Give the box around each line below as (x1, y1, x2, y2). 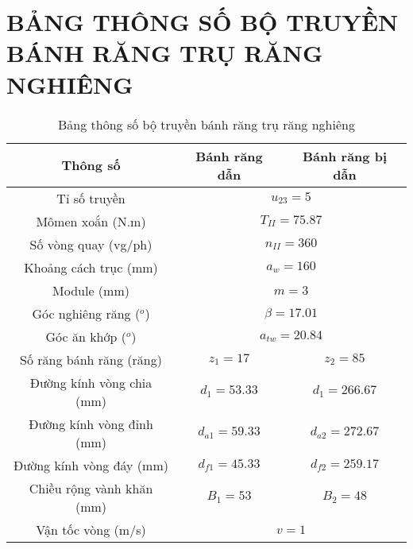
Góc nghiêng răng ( (32, 303, 141, 323)
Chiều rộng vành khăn (29, 478, 153, 497)
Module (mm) (52, 280, 129, 300)
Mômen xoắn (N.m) (36, 211, 146, 230)
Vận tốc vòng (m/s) (36, 520, 146, 539)
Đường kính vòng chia (29, 373, 152, 392)
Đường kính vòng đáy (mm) (14, 455, 168, 474)
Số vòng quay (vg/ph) (29, 234, 152, 253)
